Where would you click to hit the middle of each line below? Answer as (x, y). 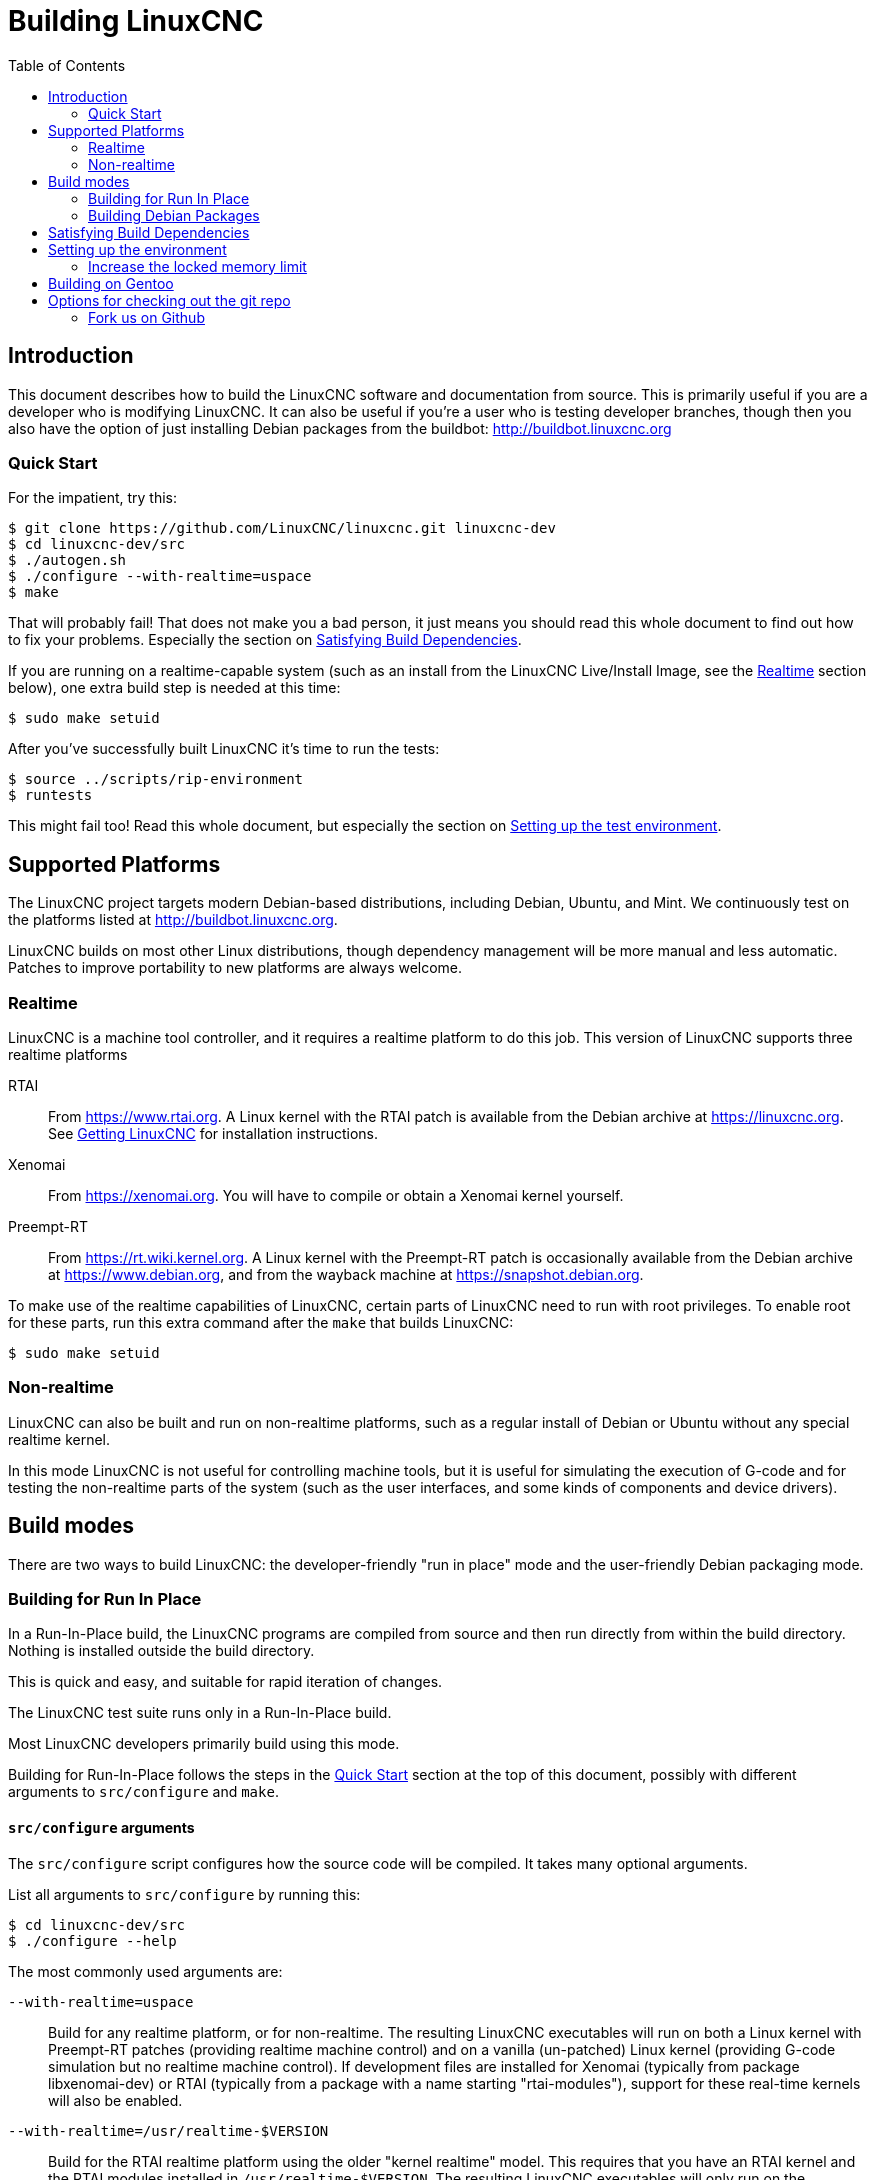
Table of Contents (67, 65)
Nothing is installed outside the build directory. (161, 1651)
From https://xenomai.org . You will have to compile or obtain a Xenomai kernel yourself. (336, 1195)
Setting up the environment (137, 249)
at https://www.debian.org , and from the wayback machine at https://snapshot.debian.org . (346, 1274)
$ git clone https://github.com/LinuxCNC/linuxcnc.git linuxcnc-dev (282, 528)
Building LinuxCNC (136, 21)
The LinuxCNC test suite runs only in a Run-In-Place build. (200, 1713)
